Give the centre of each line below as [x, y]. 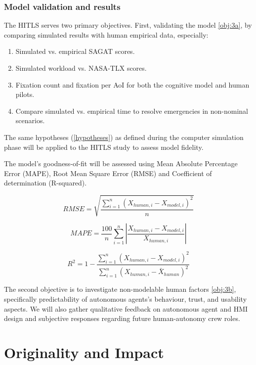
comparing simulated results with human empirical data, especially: [106, 34]
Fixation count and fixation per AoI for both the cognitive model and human [132, 84]
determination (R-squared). [45, 183]
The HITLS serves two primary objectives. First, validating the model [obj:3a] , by [128, 25]
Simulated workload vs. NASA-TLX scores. [81, 68]
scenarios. [30, 120]
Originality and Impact [84, 352]
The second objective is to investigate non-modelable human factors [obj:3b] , [120, 289]
